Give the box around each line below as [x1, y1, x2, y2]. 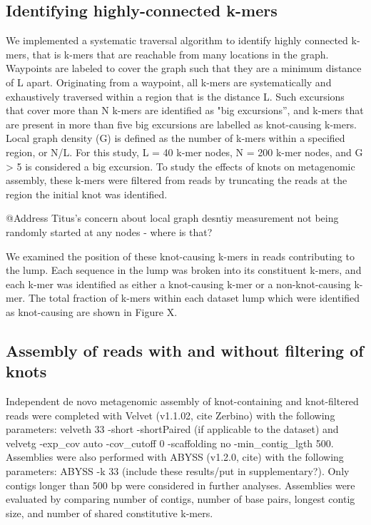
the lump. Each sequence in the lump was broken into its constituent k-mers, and [6, 262, 362, 277]
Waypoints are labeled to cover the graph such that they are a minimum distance [6, 61, 362, 76]
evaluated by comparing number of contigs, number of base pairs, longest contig [6, 491, 355, 506]
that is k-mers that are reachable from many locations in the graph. [32, 46, 329, 61]
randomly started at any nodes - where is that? [6, 224, 213, 239]
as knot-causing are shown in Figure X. [6, 304, 178, 319]
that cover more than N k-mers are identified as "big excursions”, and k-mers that [6, 103, 364, 118]
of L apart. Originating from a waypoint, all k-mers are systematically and [6, 74, 332, 89]
